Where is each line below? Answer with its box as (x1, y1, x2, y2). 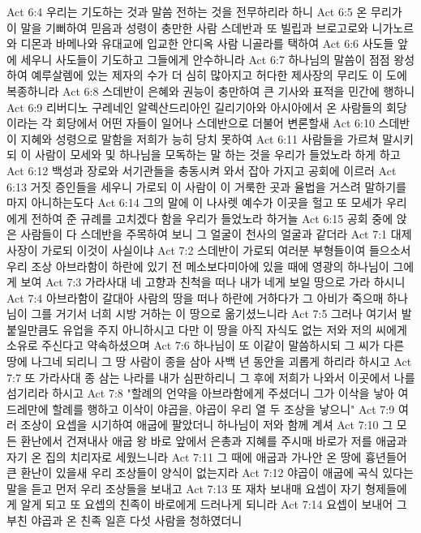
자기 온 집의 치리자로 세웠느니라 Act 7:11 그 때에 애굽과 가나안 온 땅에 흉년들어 (6, 448, 407, 465)
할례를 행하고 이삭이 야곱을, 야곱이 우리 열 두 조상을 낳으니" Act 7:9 (52, 400, 395, 417)
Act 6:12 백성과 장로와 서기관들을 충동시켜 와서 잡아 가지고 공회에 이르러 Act (6, 161, 397, 178)
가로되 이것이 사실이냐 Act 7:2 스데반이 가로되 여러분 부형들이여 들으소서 (41, 241, 411, 258)
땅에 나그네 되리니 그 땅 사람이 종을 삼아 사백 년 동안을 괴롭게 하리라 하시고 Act (6, 353, 412, 370)
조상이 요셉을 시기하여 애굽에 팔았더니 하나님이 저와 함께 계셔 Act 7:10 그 (20, 416, 393, 433)
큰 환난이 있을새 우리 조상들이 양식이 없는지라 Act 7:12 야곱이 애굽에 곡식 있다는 (6, 464, 414, 481)
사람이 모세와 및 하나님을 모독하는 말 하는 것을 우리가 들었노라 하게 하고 (35, 146, 401, 163)
